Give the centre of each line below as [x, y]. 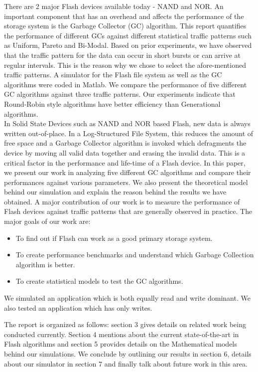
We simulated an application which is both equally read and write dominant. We [127, 298]
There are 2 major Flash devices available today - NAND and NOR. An [114, 6]
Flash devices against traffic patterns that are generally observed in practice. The [128, 211]
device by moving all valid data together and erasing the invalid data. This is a [125, 152]
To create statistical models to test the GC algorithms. [99, 281]
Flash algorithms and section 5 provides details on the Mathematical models [121, 344]
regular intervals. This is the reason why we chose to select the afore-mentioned [125, 65]
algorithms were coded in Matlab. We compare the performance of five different [126, 84]
